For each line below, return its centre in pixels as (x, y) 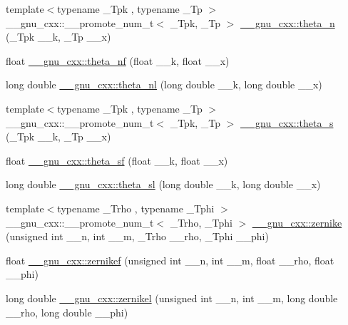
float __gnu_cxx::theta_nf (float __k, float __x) (118, 60)
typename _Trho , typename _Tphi (136, 208)
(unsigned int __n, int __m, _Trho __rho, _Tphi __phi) (137, 236)
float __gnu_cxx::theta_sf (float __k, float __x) (117, 160)
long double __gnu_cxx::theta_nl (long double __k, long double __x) (164, 84)
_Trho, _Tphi (201, 222)
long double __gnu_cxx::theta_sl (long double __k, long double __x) (163, 184)
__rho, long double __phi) (67, 312)
